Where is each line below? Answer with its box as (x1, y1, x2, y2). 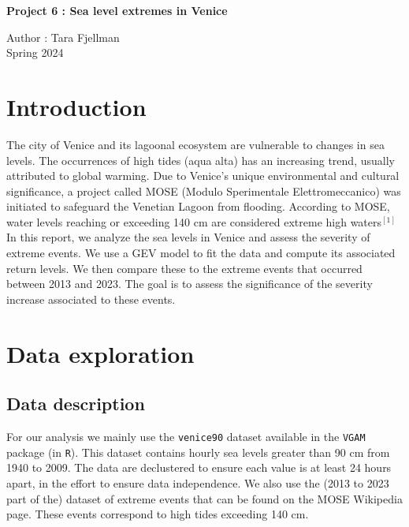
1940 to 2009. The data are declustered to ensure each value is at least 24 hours (6, 459, 392, 476)
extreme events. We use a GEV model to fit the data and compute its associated (6, 245, 396, 261)
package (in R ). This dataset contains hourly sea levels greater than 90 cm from (6, 443, 390, 460)
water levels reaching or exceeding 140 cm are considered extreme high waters (6, 213, 382, 230)
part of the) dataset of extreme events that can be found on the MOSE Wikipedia (6, 490, 403, 506)
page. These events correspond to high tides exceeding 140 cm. (6, 506, 309, 522)
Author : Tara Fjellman (6, 28, 120, 45)
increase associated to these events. (6, 290, 176, 307)
